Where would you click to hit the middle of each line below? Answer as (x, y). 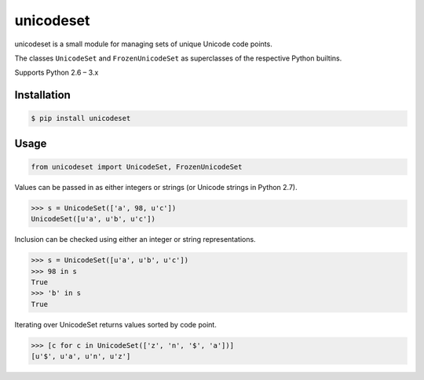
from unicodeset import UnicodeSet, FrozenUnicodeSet (137, 166)
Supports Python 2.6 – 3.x (57, 73)
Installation (42, 95)
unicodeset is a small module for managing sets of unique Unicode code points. (143, 44)
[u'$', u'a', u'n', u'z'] (81, 356)
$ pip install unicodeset (81, 119)
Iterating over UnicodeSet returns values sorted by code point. (116, 324)
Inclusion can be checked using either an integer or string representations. (135, 239)
